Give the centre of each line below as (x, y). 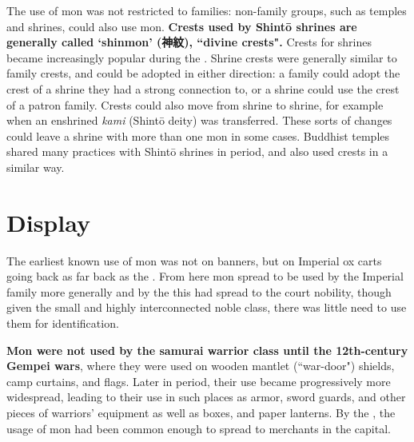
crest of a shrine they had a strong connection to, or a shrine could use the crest (203, 88)
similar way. (36, 167)
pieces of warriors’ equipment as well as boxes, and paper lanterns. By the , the (201, 412)
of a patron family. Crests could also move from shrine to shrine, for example (195, 104)
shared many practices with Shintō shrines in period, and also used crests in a (197, 151)
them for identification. (63, 323)
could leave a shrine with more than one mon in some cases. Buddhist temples (198, 135)
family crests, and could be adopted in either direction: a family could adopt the (203, 73)
